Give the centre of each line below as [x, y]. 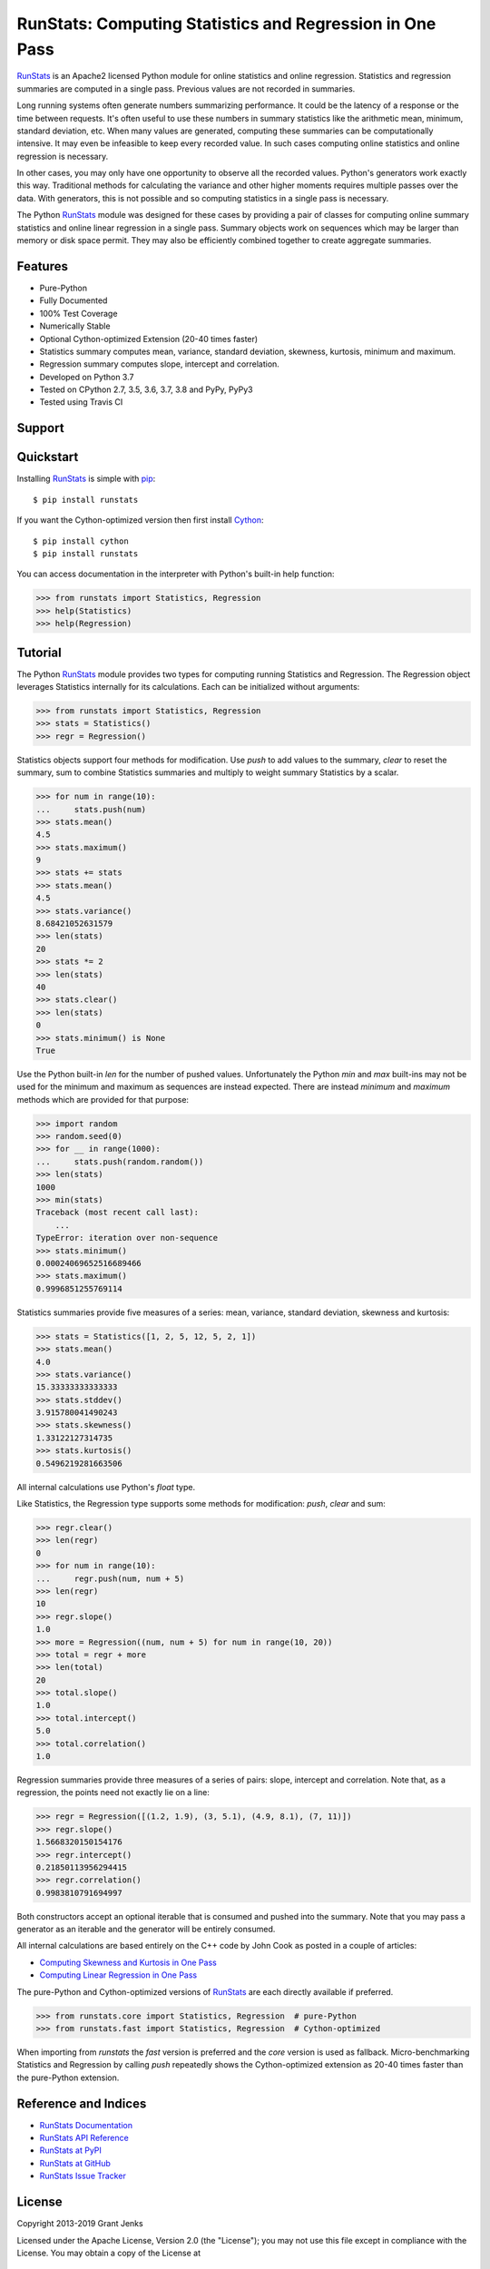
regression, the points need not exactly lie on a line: [113, 1793]
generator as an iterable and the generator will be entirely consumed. [146, 1930]
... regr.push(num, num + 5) [110, 1578]
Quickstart [48, 457]
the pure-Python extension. [68, 2077]
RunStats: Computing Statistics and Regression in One [226, 24]
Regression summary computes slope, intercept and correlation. [160, 364]
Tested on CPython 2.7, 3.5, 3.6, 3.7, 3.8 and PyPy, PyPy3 [146, 389]
